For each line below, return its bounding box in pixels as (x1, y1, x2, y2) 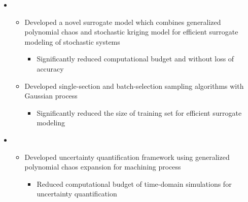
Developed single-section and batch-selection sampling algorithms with (24, 80, 244, 91)
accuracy (37, 63, 64, 74)
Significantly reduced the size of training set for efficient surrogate (37, 107, 242, 118)
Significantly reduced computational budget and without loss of (37, 53, 234, 64)
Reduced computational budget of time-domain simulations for (37, 178, 232, 189)
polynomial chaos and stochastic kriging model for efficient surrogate (24, 26, 238, 37)
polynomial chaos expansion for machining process (24, 161, 181, 172)
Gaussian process (24, 90, 78, 101)
